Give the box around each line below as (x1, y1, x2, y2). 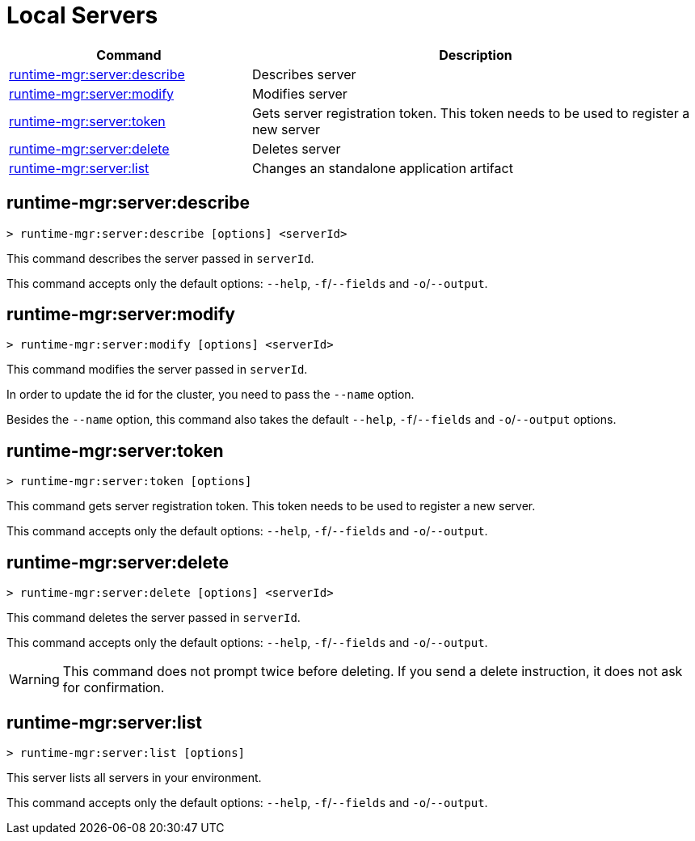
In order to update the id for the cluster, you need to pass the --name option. (6, 387, 415, 402)
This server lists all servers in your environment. (6, 770, 262, 784)
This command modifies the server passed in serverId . (6, 362, 308, 377)
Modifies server (251, 85, 347, 102)
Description (439, 46, 512, 63)
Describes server (251, 66, 356, 82)
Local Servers (6, 2, 158, 29)
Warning (9, 671, 60, 688)
